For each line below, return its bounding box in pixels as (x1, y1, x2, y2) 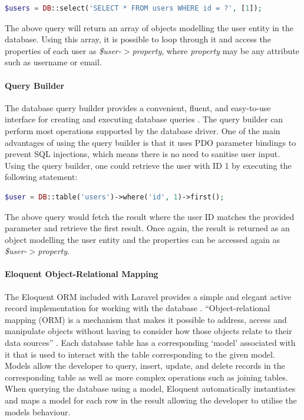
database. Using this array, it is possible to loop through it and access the (5, 33, 271, 45)
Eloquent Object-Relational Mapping (5, 268, 158, 280)
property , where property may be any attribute (132, 44, 299, 56)
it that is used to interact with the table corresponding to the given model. (5, 348, 275, 360)
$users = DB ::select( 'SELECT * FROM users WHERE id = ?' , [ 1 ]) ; (5, 4, 262, 12)
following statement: (5, 171, 78, 183)
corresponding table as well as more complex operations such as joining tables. (5, 371, 288, 383)
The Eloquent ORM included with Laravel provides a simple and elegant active (5, 290, 292, 302)
